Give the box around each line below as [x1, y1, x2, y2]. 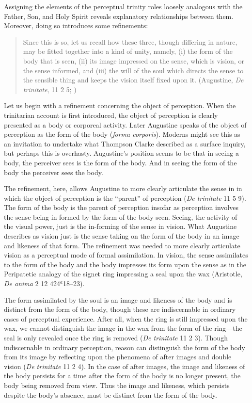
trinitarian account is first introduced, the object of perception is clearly [4, 110, 218, 120]
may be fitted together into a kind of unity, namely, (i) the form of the [23, 46, 233, 56]
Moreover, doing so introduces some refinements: [4, 20, 148, 31]
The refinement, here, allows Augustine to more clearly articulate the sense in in [4, 183, 242, 193]
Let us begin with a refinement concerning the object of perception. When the [4, 100, 236, 111]
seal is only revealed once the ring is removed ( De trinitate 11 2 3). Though [4, 333, 228, 342]
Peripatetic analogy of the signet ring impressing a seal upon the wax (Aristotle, [4, 269, 242, 279]
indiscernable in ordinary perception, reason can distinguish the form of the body [4, 342, 246, 352]
